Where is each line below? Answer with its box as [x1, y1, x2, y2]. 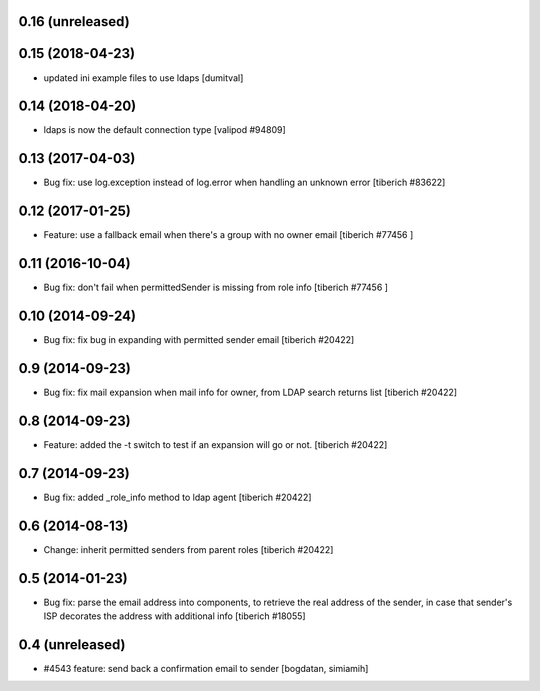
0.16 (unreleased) [18, 13, 130, 30]
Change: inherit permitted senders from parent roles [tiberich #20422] [43, 543, 334, 555]
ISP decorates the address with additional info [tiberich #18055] [43, 610, 306, 622]
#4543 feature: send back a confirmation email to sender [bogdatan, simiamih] [43, 662, 369, 674]
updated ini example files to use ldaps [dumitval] [43, 71, 244, 84]
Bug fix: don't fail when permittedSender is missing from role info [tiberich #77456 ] [43, 281, 389, 294]
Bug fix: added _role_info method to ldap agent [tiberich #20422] [43, 491, 312, 503]
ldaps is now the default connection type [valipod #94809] [43, 124, 287, 136]
